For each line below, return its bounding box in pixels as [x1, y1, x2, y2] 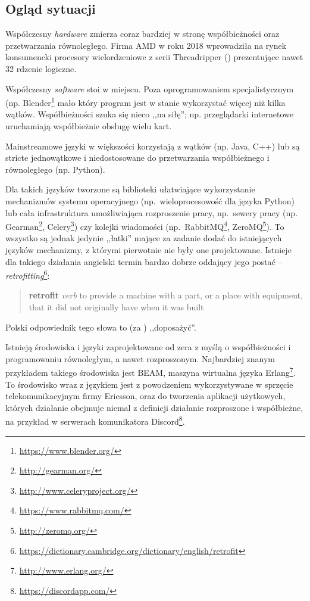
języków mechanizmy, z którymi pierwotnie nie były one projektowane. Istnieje [5, 244, 292, 256]
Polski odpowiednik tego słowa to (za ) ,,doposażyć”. [5, 320, 196, 333]
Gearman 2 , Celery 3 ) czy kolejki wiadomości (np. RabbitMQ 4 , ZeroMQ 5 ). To [5, 219, 284, 232]
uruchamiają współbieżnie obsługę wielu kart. [5, 120, 172, 132]
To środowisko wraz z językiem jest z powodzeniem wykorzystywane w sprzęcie [5, 378, 293, 390]
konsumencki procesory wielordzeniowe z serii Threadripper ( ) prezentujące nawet [5, 51, 303, 63]
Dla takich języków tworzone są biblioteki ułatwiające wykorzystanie [5, 183, 255, 195]
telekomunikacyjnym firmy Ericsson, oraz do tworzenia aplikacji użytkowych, [5, 390, 286, 402]
